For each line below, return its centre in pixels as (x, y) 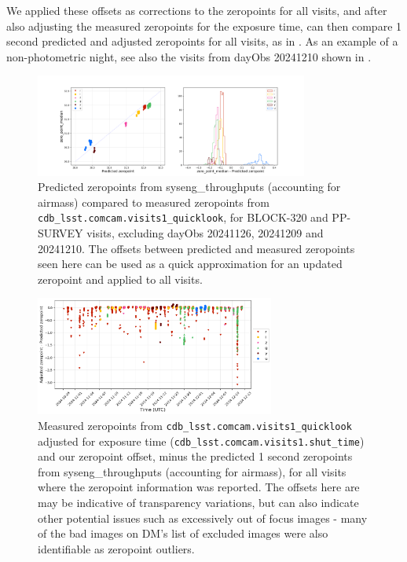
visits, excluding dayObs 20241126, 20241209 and (205, 233)
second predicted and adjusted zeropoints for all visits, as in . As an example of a (202, 41)
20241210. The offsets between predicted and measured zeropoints (196, 248)
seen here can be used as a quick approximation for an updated (190, 264)
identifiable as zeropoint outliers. (116, 548)
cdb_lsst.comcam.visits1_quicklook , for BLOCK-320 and (183, 217)
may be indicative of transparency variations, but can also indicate (198, 503)
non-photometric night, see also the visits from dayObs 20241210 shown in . (189, 56)
